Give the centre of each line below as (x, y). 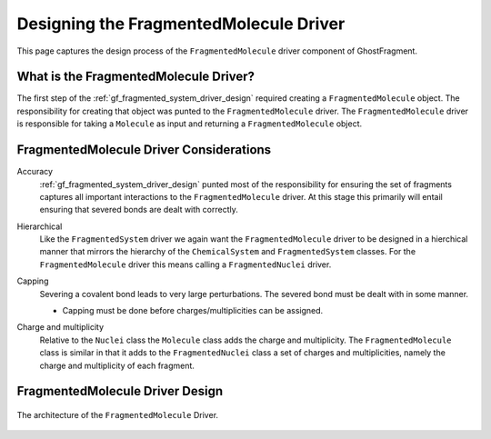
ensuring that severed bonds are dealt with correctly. (139, 210)
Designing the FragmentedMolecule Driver (181, 24)
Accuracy (35, 172)
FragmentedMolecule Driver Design (120, 391)
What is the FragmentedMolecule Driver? (135, 77)
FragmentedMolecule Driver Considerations (144, 150)
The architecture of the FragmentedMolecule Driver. (117, 415)
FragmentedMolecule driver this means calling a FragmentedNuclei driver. (185, 264)
